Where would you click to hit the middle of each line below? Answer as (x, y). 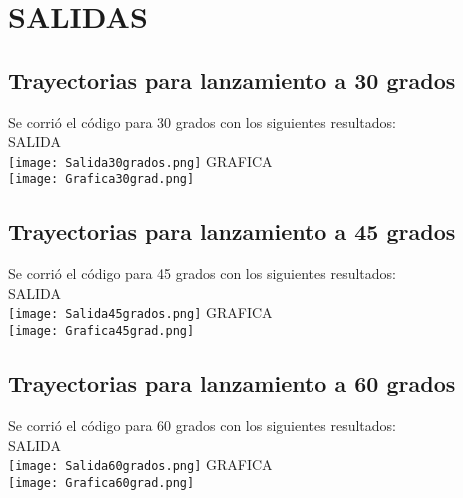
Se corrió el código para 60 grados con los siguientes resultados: (202, 424)
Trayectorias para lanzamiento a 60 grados (232, 383)
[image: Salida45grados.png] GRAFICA (140, 312)
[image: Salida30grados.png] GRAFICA (140, 160)
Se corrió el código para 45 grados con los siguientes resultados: (202, 273)
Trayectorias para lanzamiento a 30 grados (232, 79)
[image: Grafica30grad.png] (101, 179)
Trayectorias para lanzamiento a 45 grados (232, 231)
